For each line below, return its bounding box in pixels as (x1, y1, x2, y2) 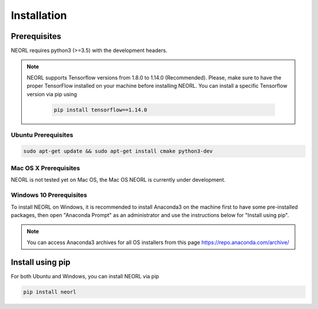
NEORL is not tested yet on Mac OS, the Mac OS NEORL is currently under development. (11, 176, 226, 183)
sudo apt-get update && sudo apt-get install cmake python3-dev (23, 147, 213, 154)
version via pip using (26, 90, 77, 97)
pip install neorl (23, 288, 77, 295)
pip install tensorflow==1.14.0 (54, 106, 147, 113)
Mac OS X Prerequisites (11, 164, 81, 172)
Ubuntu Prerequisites (11, 130, 74, 139)
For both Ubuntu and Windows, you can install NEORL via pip (11, 272, 159, 280)
